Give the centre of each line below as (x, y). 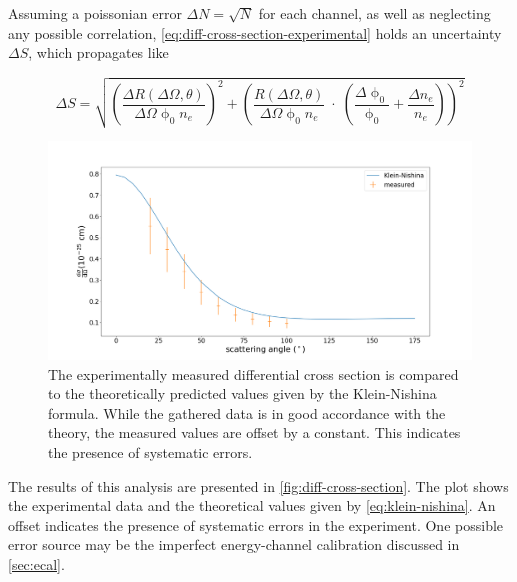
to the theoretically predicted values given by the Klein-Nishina (242, 393)
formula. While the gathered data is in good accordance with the (247, 412)
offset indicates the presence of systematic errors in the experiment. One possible (256, 524)
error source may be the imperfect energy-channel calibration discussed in (234, 544)
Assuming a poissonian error (95, 13)
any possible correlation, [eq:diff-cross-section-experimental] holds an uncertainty (255, 32)
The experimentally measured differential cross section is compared (253, 373)
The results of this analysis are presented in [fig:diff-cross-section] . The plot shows (258, 485)
